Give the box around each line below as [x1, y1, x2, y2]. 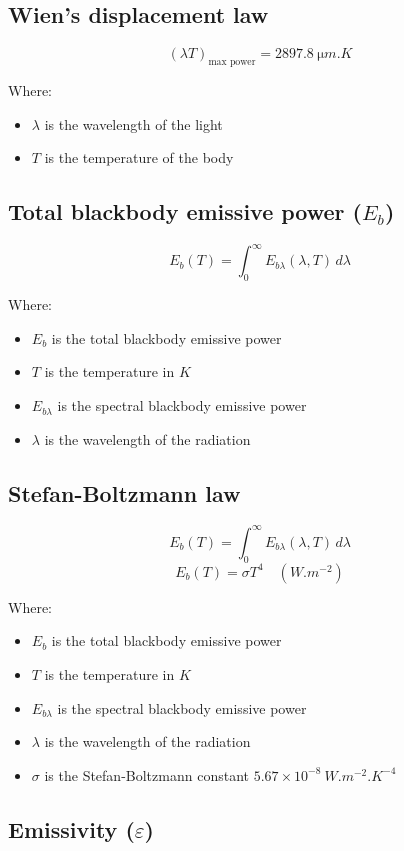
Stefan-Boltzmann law [8, 477, 241, 508]
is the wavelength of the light [44, 113, 223, 134]
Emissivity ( [8, 813, 135, 844]
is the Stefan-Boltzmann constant [44, 764, 249, 785]
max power [208, 57, 256, 67]
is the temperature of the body [44, 147, 234, 168]
